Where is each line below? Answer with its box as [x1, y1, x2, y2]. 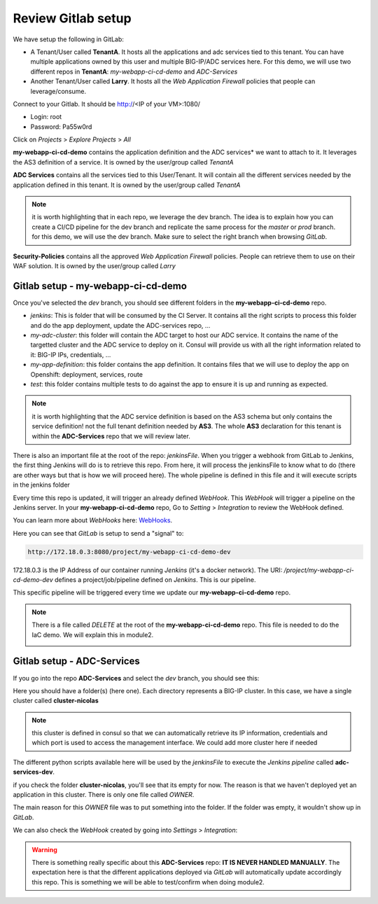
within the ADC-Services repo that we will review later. [31, 431, 190, 440]
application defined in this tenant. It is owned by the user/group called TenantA [13, 181, 241, 189]
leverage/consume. [30, 87, 87, 95]
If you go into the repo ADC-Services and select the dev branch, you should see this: [13, 674, 260, 682]
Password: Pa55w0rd [30, 123, 92, 131]
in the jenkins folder [13, 480, 70, 489]
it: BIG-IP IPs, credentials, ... [30, 350, 111, 359]
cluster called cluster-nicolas [13, 697, 99, 705]
